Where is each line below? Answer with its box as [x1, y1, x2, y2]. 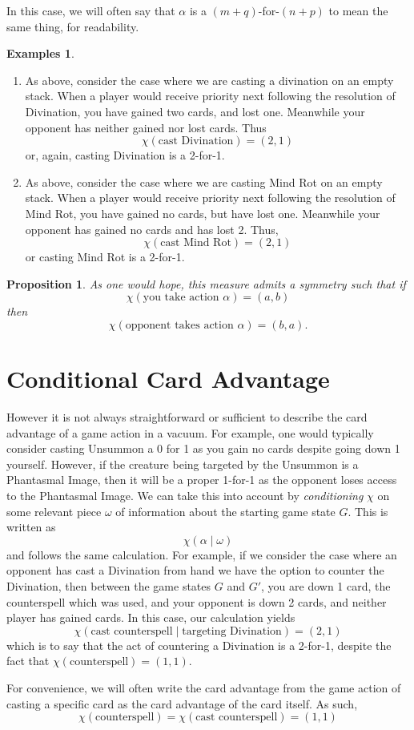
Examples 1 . [6, 45, 74, 62]
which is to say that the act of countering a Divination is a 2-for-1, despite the [6, 636, 392, 653]
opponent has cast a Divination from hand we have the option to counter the [6, 562, 384, 579]
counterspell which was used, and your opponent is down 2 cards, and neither [6, 593, 387, 610]
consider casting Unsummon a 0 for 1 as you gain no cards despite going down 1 [6, 440, 400, 457]
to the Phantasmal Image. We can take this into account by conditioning [6, 487, 364, 503]
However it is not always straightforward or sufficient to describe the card [6, 409, 368, 425]
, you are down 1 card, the [261, 577, 391, 594]
